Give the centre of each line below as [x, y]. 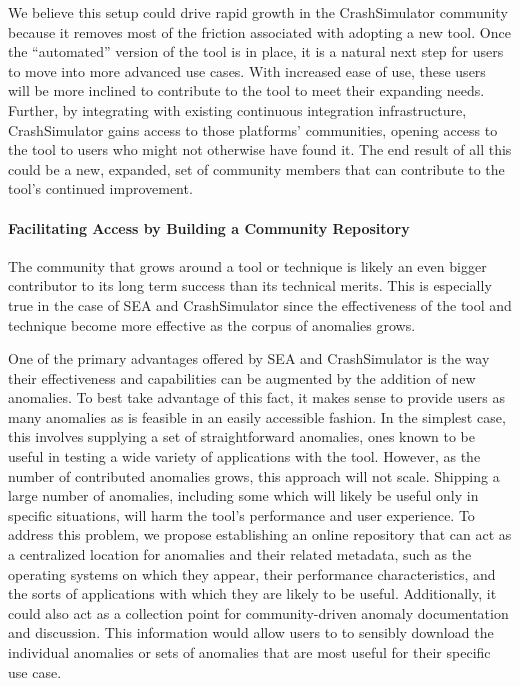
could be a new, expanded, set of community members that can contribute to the [256, 168]
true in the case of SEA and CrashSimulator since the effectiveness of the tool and [260, 304]
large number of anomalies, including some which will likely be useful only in [243, 495]
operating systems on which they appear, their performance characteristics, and [252, 573]
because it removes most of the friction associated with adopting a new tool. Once [259, 31]
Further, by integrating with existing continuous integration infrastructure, [237, 109]
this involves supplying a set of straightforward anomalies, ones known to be [241, 436]
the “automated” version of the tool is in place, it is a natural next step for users [256, 51]
